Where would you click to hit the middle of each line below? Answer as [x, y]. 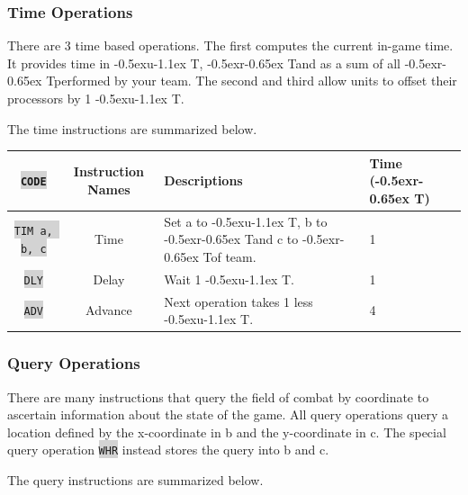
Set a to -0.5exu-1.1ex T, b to [246, 221]
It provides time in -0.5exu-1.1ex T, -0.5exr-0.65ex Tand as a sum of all [204, 63]
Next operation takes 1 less [238, 301]
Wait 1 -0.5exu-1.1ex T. [229, 279]
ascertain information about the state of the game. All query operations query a [228, 414]
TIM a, [33, 232]
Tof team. [229, 256]
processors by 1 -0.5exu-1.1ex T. [96, 98]
